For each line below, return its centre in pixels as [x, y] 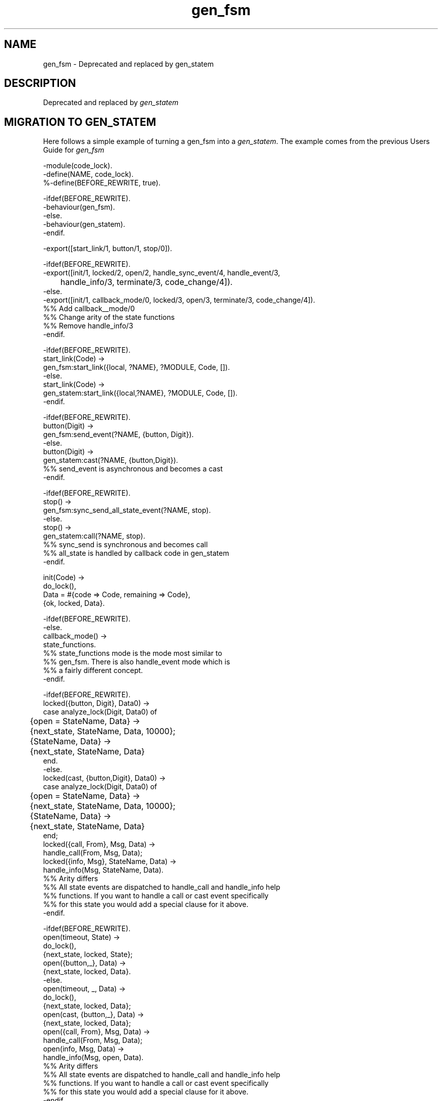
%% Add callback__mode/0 [89, 309]
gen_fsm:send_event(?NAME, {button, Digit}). [118, 435]
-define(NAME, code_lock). [88, 174]
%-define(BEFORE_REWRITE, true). [102, 183]
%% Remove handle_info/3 [88, 326]
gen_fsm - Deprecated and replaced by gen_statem [128, 64]
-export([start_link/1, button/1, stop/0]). [108, 249]
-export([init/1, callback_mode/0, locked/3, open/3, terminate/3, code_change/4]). [179, 300]
